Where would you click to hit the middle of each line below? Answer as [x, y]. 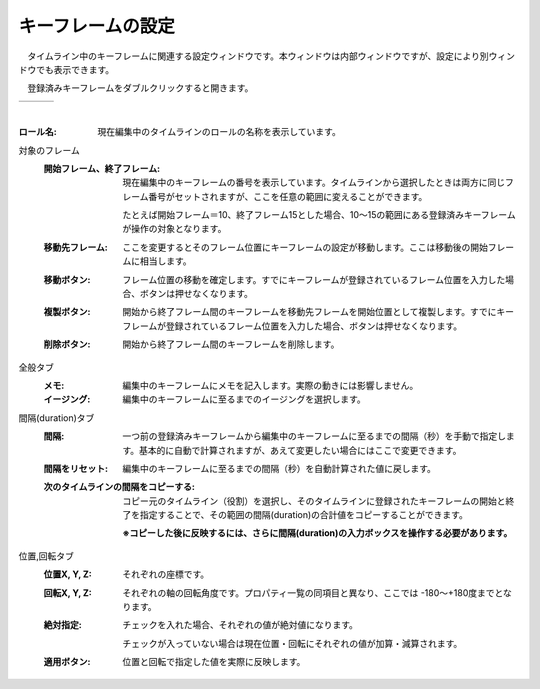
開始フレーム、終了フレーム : [101, 168]
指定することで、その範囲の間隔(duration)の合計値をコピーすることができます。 [304, 515]
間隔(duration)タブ [56, 417]
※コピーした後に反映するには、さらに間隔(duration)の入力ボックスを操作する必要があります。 [317, 533]
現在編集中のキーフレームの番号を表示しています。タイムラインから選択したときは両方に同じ [313, 182]
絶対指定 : [62, 625]
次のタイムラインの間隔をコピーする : [119, 487]
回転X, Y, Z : [67, 592]
